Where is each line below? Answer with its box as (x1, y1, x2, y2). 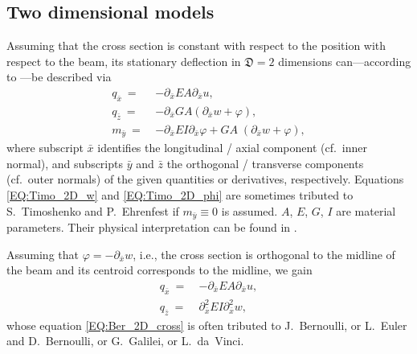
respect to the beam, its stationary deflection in (6, 52, 241, 69)
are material (336, 202, 396, 219)
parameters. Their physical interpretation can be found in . (6, 218, 297, 235)
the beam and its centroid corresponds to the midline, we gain (6, 261, 313, 278)
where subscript (6, 139, 84, 156)
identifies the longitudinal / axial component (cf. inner (97, 139, 368, 156)
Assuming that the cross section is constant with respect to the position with (6, 37, 386, 54)
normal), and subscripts (6, 154, 123, 171)
